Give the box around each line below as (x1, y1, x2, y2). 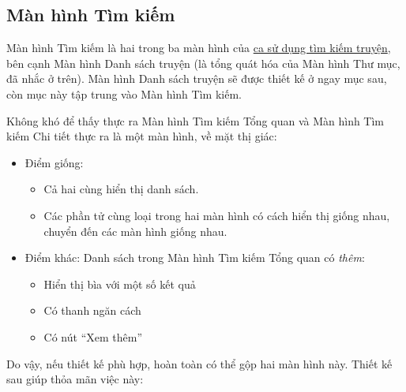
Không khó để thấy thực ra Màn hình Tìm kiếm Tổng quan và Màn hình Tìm (6, 112, 385, 129)
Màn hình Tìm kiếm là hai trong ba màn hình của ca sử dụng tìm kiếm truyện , (6, 39, 391, 56)
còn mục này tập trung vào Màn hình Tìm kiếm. (6, 85, 242, 102)
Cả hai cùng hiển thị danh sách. (43, 181, 199, 197)
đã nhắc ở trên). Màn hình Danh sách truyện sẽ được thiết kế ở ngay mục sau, (6, 70, 387, 87)
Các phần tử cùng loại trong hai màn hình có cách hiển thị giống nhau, (43, 207, 390, 223)
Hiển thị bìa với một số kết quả (43, 275, 196, 292)
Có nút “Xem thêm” (43, 328, 143, 345)
